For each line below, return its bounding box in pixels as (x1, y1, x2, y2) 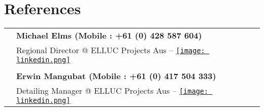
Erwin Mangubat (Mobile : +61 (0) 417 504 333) (16, 70, 216, 82)
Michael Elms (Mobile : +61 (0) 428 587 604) (16, 29, 202, 42)
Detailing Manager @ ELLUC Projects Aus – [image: (16, 85, 209, 97)
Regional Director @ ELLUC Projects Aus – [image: (16, 44, 205, 56)
